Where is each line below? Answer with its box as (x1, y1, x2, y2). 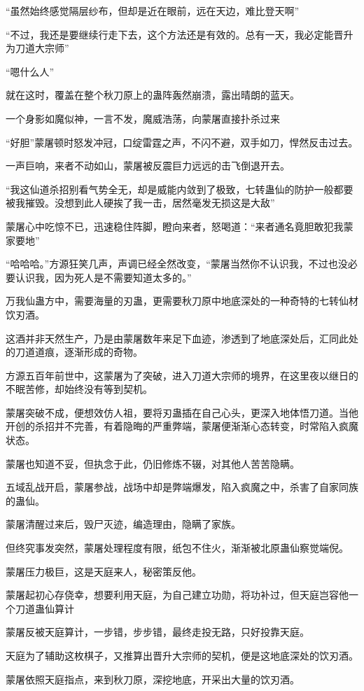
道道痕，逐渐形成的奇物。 (24, 344, 143, 359)
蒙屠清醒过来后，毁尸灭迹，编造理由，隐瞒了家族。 (6, 517, 241, 531)
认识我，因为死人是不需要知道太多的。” (15, 270, 192, 284)
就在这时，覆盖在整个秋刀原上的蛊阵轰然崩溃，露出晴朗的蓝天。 (6, 88, 300, 102)
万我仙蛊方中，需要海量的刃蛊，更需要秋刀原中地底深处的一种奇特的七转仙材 (6, 293, 358, 308)
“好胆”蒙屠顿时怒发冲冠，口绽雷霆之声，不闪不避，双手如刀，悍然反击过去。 (6, 134, 358, 149)
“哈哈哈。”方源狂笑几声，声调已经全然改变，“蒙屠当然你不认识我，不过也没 (6, 256, 348, 271)
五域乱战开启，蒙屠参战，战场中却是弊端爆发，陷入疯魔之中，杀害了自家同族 (6, 480, 358, 494)
